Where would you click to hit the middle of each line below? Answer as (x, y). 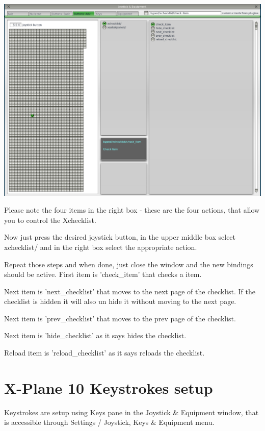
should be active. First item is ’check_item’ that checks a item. (103, 274)
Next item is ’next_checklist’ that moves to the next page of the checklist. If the (130, 291)
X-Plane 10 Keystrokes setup (109, 387)
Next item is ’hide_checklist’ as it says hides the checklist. (95, 335)
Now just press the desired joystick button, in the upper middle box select (120, 237)
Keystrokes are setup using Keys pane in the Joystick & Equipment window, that (131, 412)
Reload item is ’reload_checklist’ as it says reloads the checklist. (104, 353)
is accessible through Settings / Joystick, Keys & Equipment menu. (109, 422)
